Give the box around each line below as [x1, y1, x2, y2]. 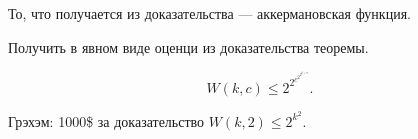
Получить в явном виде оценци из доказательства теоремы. [8, 36, 369, 57]
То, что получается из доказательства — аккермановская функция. [8, 3, 411, 23]
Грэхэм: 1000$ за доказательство [8, 110, 205, 131]
